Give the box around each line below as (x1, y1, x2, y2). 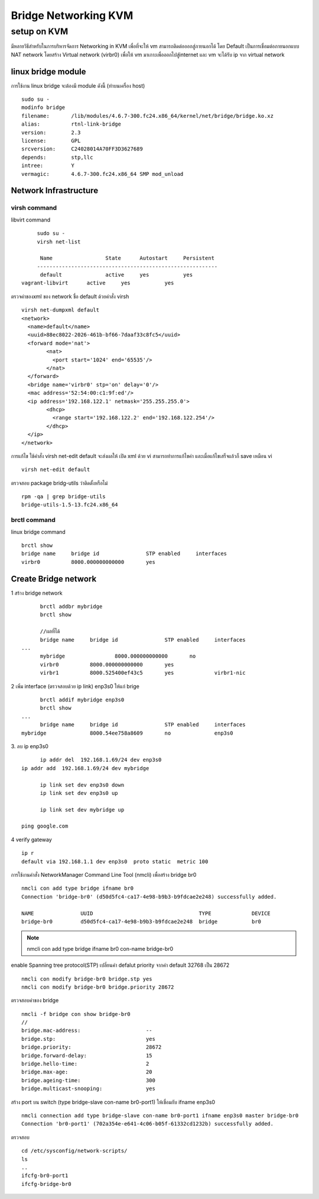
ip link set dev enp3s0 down (40, 781, 125, 788)
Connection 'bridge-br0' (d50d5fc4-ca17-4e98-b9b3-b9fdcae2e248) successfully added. (21, 893, 277, 900)
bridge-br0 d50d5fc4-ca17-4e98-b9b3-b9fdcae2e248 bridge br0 (21, 918, 262, 925)
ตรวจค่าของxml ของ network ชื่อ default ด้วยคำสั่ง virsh (11, 293, 129, 300)
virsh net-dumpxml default (21, 307, 100, 313)
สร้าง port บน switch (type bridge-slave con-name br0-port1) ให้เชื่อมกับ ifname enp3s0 (11, 1098, 216, 1105)
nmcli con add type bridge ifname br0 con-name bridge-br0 (27, 945, 174, 952)
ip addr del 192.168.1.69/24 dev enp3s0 (40, 756, 162, 764)
